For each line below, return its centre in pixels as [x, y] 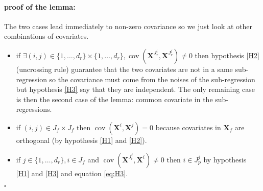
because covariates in [188, 127]
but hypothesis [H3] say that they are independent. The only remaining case [135, 89]
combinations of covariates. [46, 36]
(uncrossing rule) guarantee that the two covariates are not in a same [124, 69]
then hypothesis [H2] [227, 55]
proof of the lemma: [40, 6]
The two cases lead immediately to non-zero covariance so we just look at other [128, 26]
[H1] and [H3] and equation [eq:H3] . [72, 173]
